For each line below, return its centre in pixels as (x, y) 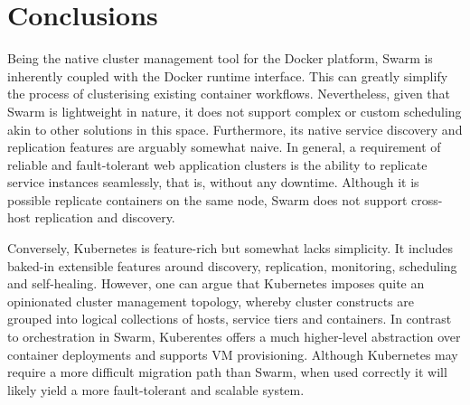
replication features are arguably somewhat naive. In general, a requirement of (224, 147)
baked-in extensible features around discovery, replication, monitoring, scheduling (232, 265)
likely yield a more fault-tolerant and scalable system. (156, 389)
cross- (427, 199)
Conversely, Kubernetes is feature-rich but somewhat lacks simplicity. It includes (230, 248)
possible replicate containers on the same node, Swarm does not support (207, 199)
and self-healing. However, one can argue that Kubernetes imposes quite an (216, 283)
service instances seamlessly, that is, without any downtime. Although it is (213, 182)
